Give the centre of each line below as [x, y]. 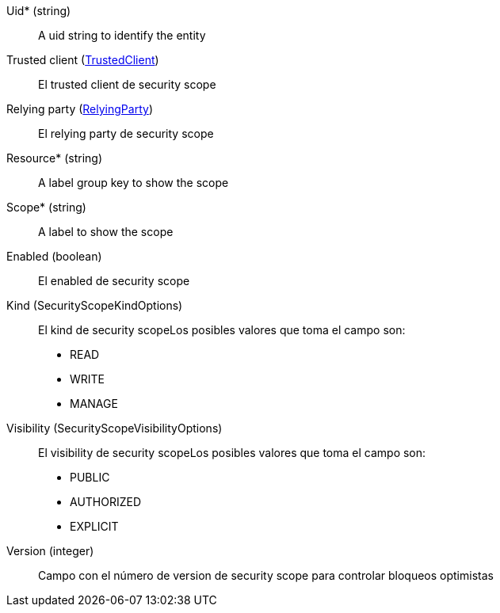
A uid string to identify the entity [122, 35]
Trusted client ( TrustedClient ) [83, 60]
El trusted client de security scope [127, 84]
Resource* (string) [55, 158]
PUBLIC [90, 477]
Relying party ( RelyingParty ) [80, 109]
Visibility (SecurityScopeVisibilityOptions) [115, 428]
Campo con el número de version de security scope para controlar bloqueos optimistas [266, 575]
